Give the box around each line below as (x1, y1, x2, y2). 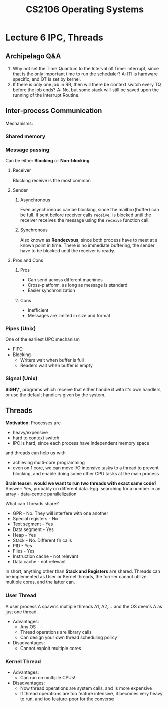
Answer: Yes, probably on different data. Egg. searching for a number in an (5, 486, 161, 492)
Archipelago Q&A (5, 52, 61, 61)
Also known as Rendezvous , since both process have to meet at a (20, 237, 158, 243)
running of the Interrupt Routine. (12, 92, 80, 98)
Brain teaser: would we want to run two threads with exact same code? (5, 480, 157, 486)
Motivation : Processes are (5, 420, 61, 426)
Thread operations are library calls (20, 629, 92, 635)
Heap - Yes (12, 532, 36, 538)
